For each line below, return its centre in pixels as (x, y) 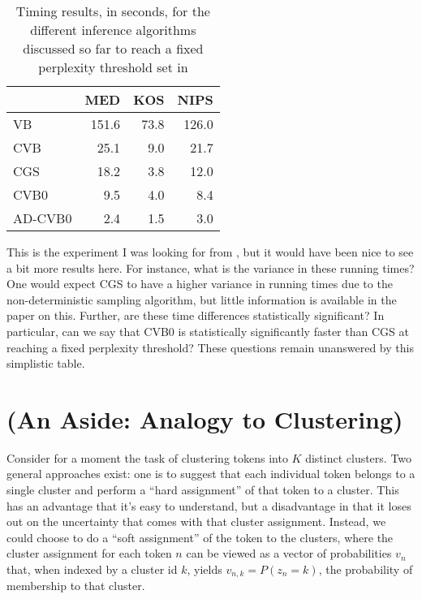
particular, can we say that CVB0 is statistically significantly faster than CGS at (208, 331)
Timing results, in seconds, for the (113, 11)
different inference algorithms (113, 30)
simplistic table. (46, 363)
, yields (205, 569)
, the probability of (366, 569)
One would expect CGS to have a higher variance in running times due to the (200, 284)
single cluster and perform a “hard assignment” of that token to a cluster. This (203, 490)
